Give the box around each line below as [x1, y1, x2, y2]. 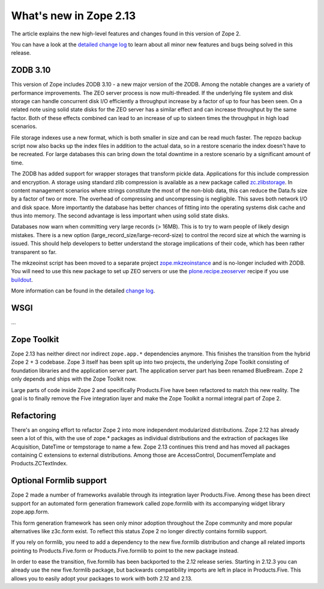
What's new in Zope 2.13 [11, 9, 136, 22]
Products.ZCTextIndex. [11, 460, 68, 467]
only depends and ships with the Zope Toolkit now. [11, 375, 137, 382]
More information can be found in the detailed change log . [11, 287, 155, 294]
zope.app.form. [11, 508, 49, 516]
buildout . [11, 276, 33, 283]
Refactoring [11, 410, 56, 420]
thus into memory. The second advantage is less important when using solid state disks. [11, 212, 229, 219]
